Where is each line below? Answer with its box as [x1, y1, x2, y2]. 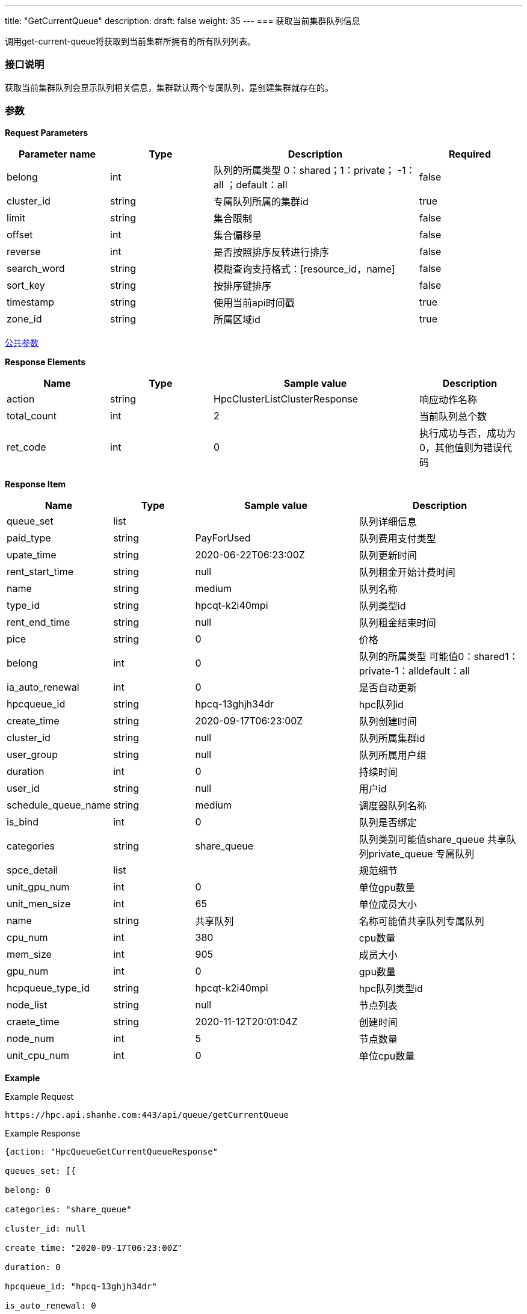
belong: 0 [5, 1185, 51, 1195]
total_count [7, 409, 57, 422]
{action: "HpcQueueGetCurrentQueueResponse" [5, 1146, 218, 1156]
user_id [7, 782, 40, 794]
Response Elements [5, 356, 86, 367]
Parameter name [18, 147, 96, 160]
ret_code [7, 440, 46, 453]
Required [449, 147, 491, 160]
